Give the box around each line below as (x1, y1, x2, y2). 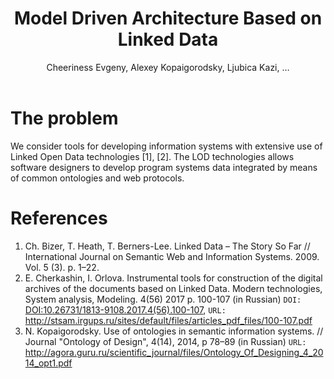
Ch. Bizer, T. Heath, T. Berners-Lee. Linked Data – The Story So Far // (24, 240, 311, 252)
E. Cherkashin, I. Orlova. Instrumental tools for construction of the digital (24, 272, 323, 284)
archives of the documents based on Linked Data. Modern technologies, (24, 282, 323, 294)
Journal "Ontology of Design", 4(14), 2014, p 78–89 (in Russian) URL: (24, 335, 307, 347)
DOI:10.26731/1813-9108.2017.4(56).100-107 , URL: (24, 303, 227, 316)
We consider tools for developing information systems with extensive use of (10, 140, 323, 152)
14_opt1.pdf (24, 357, 73, 369)
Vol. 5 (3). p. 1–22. (24, 261, 100, 273)
